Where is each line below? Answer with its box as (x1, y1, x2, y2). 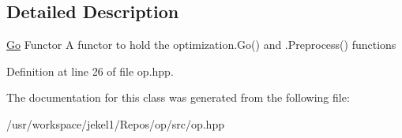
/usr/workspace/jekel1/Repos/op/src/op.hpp (6, 115, 224, 132)
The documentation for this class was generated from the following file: (6, 89, 350, 106)
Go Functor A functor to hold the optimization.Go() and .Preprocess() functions (6, 36, 396, 53)
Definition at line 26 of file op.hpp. (6, 62, 174, 79)
